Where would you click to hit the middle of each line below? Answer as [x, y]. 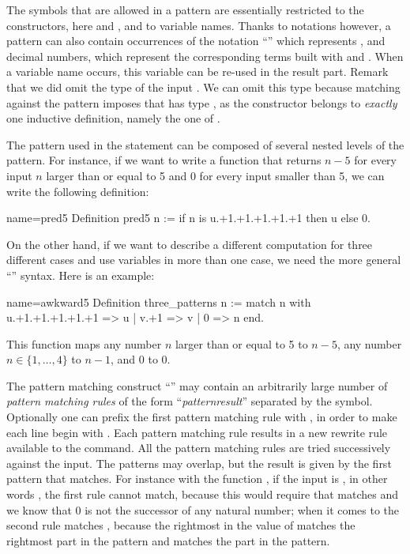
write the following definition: [78, 191]
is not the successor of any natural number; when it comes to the [242, 509]
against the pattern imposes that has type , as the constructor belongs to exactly [202, 102]
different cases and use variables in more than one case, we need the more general [204, 260]
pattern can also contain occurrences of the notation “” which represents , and [196, 41]
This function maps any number [84, 343]
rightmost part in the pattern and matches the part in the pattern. [168, 540]
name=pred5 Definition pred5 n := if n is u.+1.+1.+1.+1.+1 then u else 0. [188, 218]
